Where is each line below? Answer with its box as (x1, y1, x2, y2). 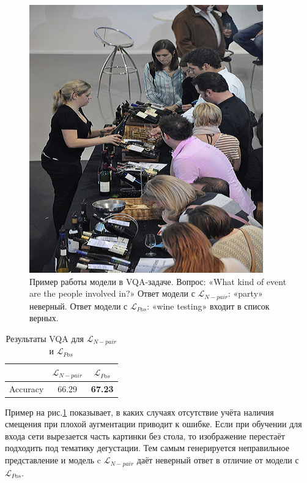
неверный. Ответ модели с (29, 299, 128, 312)
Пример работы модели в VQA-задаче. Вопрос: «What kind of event (29, 275, 287, 287)
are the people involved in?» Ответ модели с (29, 287, 195, 300)
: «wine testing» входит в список (147, 299, 270, 312)
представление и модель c (5, 454, 102, 466)
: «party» (228, 287, 263, 300)
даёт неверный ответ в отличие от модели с (136, 454, 299, 466)
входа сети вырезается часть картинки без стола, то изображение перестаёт (5, 429, 285, 442)
